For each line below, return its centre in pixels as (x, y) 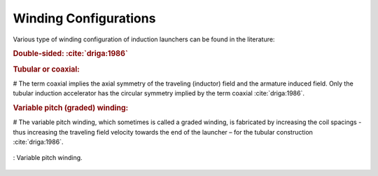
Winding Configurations (84, 18)
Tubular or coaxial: (46, 69)
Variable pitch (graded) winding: (71, 108)
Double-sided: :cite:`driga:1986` (71, 54)
